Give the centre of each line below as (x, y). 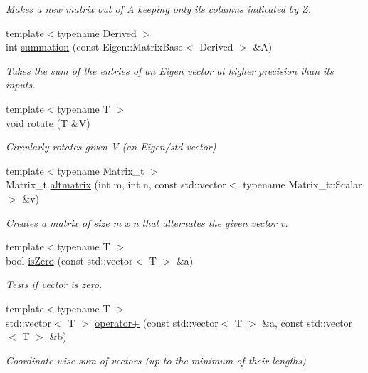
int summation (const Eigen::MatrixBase (94, 47)
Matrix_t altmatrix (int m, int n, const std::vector (116, 184)
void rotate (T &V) (48, 122)
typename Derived (97, 32)
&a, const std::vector (307, 322)
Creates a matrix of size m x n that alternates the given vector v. (147, 222)
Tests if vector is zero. (54, 284)
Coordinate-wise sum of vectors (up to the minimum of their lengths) (156, 360)
